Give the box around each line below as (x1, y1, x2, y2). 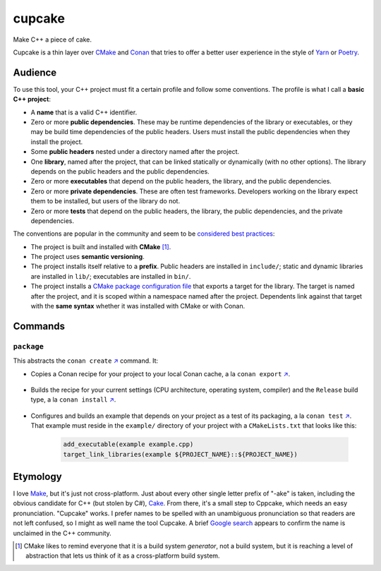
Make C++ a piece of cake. (13, 35, 92, 44)
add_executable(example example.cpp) (63, 440, 194, 448)
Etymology (13, 470, 63, 483)
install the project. (30, 138, 83, 146)
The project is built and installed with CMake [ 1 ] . (30, 242, 171, 251)
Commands (13, 320, 66, 332)
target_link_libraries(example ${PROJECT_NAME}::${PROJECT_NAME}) (63, 450, 298, 458)
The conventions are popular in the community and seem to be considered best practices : (13, 229, 275, 238)
